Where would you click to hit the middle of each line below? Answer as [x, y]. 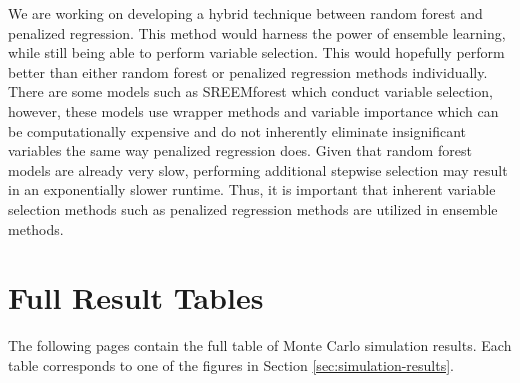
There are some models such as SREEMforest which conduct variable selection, [250, 91]
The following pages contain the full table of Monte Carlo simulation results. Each [260, 345]
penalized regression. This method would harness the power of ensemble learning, [257, 32]
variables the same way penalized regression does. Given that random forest [240, 150]
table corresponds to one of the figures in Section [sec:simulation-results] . [231, 364]
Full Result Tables [136, 297]
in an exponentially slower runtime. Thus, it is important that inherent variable [252, 189]
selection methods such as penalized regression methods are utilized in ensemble [253, 208]
